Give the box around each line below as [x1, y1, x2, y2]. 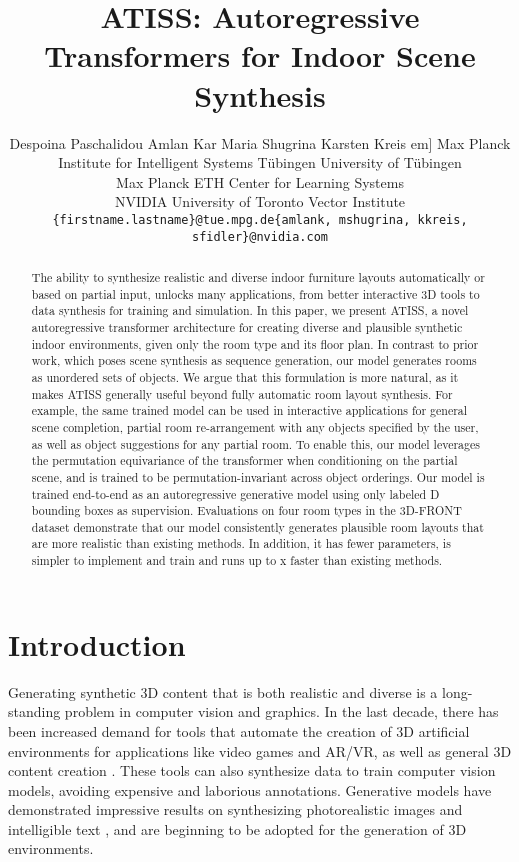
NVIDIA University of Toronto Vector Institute [114, 191, 406, 212]
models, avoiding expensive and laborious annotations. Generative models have [8, 779, 492, 800]
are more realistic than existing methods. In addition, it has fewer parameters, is [31, 535, 451, 552]
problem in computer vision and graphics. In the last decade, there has [64, 701, 499, 722]
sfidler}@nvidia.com [191, 229, 329, 244]
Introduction [8, 623, 186, 664]
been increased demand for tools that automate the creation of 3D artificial [8, 720, 470, 741]
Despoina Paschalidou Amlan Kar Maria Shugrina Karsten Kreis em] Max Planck [9, 132, 511, 153]
